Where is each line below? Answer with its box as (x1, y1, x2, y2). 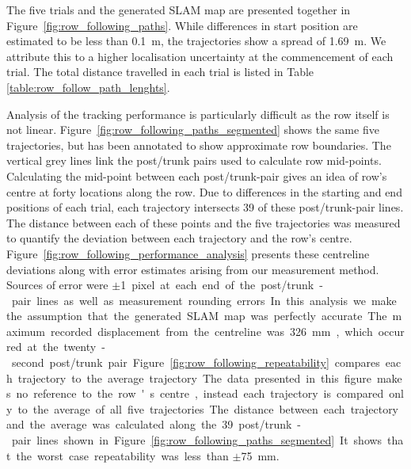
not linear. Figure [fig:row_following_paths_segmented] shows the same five (6, 121, 379, 138)
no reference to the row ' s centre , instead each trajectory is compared (16, 385, 384, 402)
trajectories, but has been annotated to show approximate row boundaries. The (6, 136, 391, 153)
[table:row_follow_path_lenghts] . (6, 78, 170, 95)
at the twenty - (27, 338, 105, 355)
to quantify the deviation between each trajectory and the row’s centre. (6, 230, 352, 246)
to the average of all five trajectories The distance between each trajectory (17, 400, 399, 417)
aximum (6, 322, 45, 339)
